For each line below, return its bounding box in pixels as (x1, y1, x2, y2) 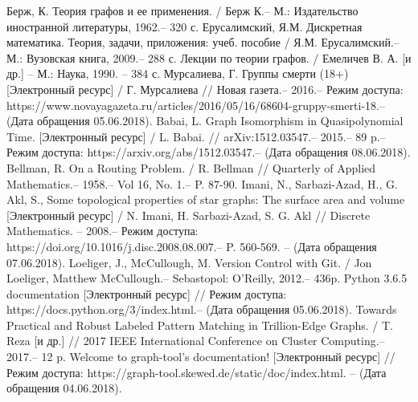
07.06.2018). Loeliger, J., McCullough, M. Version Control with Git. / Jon (6, 254, 372, 270)
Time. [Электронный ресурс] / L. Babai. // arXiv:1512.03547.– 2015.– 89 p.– (6, 128, 386, 144)
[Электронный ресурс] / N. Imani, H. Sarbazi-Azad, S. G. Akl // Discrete (6, 206, 371, 223)
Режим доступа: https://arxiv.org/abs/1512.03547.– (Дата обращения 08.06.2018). (6, 144, 411, 160)
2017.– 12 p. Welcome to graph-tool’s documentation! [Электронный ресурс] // (6, 348, 395, 365)
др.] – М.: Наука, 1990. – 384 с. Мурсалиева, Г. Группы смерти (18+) (6, 65, 349, 82)
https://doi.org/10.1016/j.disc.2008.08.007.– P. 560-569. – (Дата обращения (6, 238, 377, 254)
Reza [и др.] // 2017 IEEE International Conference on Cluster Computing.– (6, 332, 385, 349)
